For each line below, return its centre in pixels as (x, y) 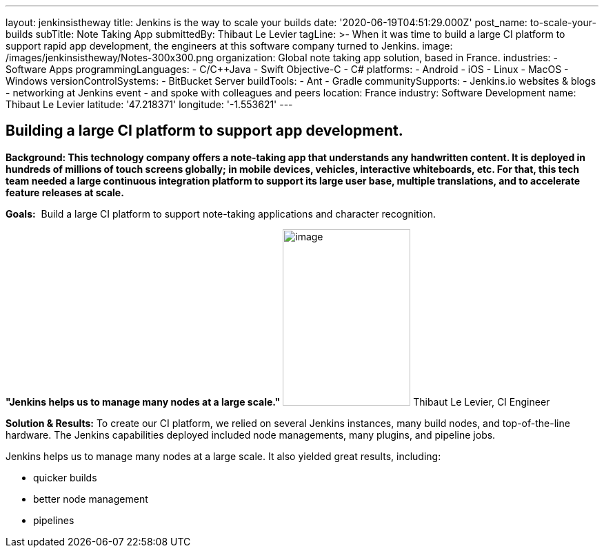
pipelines (54, 520)
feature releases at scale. (65, 192)
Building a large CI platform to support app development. (204, 131)
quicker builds (65, 477)
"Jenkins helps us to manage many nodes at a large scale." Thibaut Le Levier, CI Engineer (278, 401)
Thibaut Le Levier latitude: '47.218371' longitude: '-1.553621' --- (149, 104)
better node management (91, 499)
